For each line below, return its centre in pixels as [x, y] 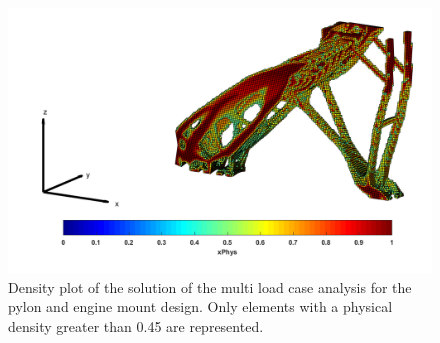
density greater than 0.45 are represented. [136, 325]
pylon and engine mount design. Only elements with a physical [200, 306]
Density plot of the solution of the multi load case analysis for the [210, 286]
